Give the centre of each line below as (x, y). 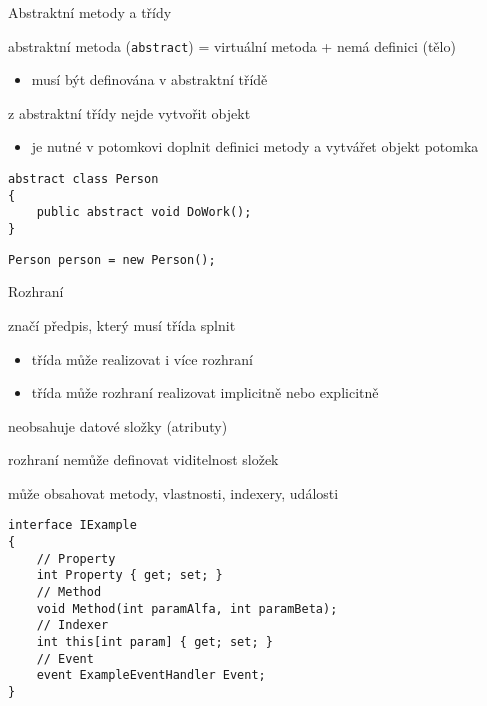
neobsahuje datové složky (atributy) (118, 425)
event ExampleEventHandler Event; (151, 675)
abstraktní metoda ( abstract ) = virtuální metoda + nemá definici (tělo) (232, 45)
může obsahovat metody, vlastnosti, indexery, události (173, 492)
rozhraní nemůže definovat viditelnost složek (143, 459)
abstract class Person (83, 179)
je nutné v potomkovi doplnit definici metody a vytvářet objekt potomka (255, 146)
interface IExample (72, 525)
